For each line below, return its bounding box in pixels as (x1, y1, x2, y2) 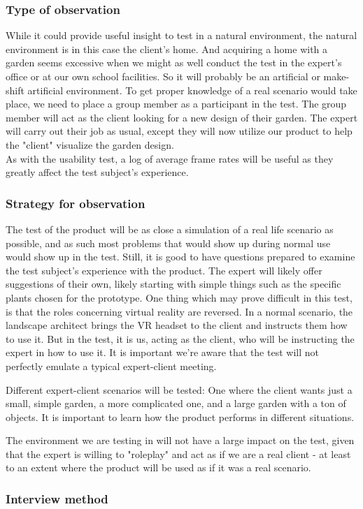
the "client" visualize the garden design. (6, 137, 174, 152)
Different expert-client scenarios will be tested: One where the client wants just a (6, 382, 353, 397)
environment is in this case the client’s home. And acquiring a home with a (6, 41, 328, 56)
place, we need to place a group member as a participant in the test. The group (6, 96, 347, 111)
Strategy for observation (6, 194, 145, 212)
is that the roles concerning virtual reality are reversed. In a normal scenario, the (6, 304, 353, 318)
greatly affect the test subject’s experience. (6, 165, 189, 179)
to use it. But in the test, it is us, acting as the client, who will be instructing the (6, 331, 355, 346)
